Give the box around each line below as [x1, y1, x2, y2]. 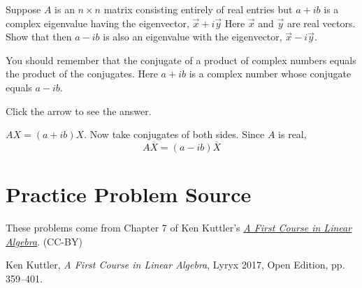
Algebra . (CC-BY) [6, 234, 82, 248]
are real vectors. [287, 15, 356, 30]
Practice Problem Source [6, 180, 252, 209]
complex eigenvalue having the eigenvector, [6, 15, 189, 30]
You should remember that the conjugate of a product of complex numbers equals [6, 52, 356, 67]
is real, [278, 127, 307, 142]
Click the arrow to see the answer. [6, 103, 152, 118]
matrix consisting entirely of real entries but [103, 2, 293, 16]
